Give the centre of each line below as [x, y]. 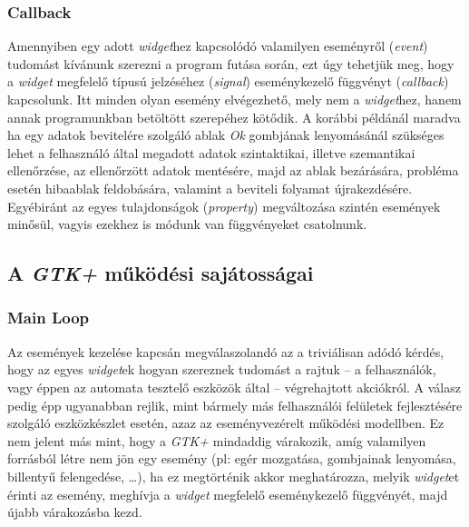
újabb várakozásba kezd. [75, 512]
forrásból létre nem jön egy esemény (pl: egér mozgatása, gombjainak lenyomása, [232, 458]
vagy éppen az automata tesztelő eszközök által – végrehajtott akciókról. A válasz [234, 387]
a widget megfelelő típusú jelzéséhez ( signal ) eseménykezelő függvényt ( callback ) [228, 81]
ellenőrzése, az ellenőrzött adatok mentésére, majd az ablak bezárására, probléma [233, 170]
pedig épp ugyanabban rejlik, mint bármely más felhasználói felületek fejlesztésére [235, 405]
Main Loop [49, 318]
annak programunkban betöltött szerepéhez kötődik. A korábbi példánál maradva [234, 117]
